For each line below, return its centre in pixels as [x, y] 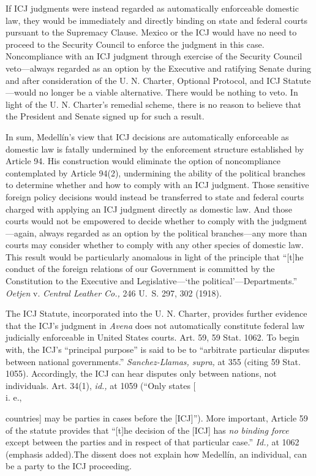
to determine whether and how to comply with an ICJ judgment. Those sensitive [157, 185]
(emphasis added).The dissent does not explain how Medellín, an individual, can [156, 454]
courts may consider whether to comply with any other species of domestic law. [155, 245]
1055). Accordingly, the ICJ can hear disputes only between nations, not [141, 373]
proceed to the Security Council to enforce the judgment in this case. [135, 44]
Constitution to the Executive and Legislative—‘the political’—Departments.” [152, 281]
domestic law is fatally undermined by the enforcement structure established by [155, 149]
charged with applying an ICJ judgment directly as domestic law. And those [149, 209]
